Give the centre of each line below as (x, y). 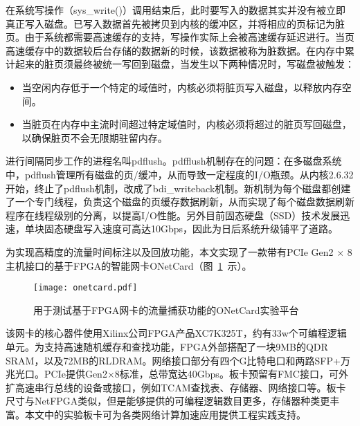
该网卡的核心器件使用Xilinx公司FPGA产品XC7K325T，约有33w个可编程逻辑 (176, 333)
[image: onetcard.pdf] (85, 288)
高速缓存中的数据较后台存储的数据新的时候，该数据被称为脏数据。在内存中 (175, 50)
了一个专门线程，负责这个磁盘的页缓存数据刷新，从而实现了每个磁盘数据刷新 (180, 202)
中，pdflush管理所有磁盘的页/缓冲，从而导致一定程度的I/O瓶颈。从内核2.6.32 (180, 174)
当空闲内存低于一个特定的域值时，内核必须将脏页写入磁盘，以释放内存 (182, 87)
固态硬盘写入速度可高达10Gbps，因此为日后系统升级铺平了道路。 (191, 229)
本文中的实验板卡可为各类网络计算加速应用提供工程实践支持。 (165, 414)
